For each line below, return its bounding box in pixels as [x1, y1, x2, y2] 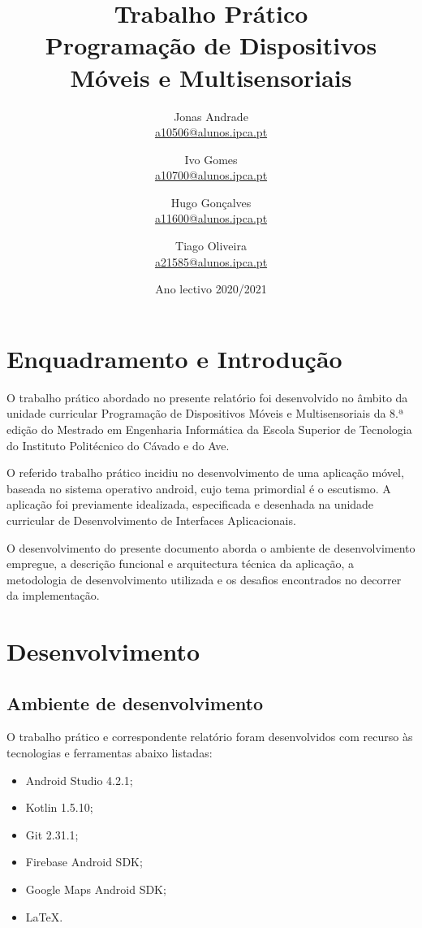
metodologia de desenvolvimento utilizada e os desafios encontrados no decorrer [6, 570, 402, 588]
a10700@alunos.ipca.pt [154, 167, 268, 184]
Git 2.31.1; [25, 826, 79, 843]
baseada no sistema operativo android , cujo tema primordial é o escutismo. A [6, 479, 391, 497]
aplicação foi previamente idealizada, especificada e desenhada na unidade [6, 496, 374, 513]
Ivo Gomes [184, 150, 238, 167]
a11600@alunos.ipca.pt [154, 210, 268, 227]
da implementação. [6, 587, 100, 604]
